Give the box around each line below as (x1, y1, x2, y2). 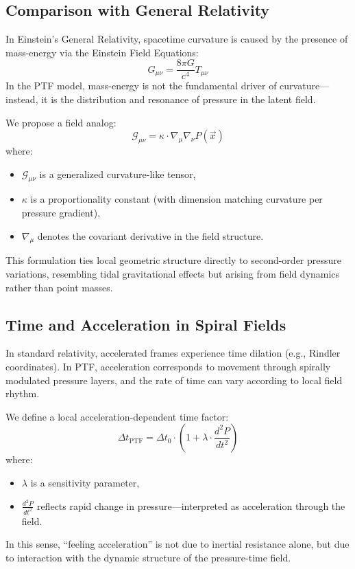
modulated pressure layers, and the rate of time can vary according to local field (5, 372, 343, 387)
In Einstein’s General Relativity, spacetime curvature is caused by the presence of (5, 32, 348, 46)
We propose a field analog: (5, 115, 117, 129)
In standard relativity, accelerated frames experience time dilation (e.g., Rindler (5, 346, 341, 360)
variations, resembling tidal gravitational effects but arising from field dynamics (5, 267, 340, 280)
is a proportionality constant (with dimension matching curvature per (30, 192, 323, 206)
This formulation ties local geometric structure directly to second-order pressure (5, 253, 342, 267)
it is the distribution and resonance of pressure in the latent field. (41, 92, 316, 107)
